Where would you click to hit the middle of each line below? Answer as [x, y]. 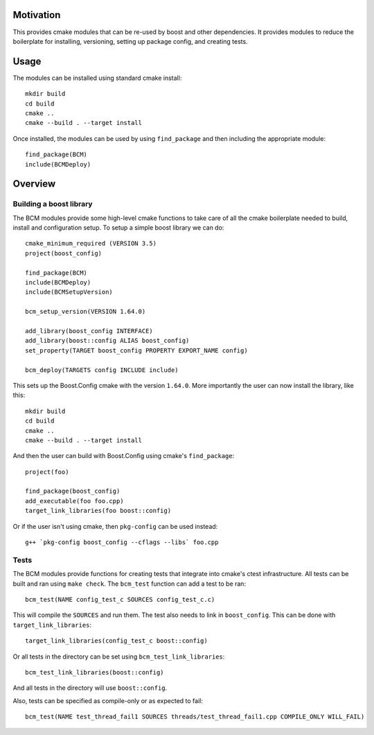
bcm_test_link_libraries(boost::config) [95, 672]
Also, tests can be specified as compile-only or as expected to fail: [108, 700]
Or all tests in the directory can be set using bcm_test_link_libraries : [119, 657]
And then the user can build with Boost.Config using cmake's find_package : [124, 456]
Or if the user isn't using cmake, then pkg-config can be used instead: [115, 526]
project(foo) [47, 472]
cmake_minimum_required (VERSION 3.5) [91, 244]
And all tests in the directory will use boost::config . [90, 688]
